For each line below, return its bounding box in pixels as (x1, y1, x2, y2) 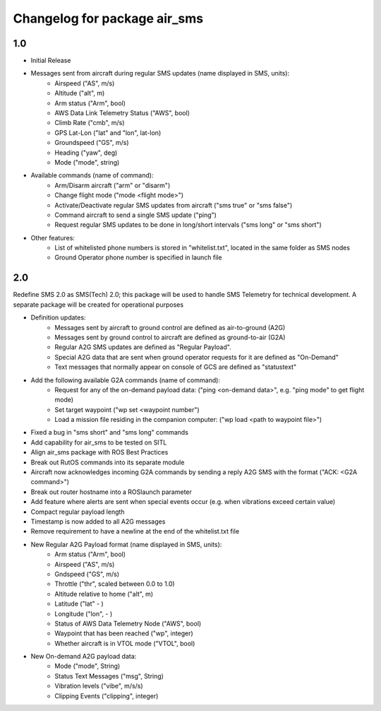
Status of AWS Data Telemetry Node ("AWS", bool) (54, 619, 202, 628)
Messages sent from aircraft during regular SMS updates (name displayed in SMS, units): (30, 69, 289, 78)
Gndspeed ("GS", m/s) (54, 570, 120, 578)
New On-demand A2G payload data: (30, 652, 137, 661)
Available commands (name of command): (30, 171, 154, 180)
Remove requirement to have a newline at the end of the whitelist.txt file (30, 527, 240, 536)
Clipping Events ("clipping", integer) (54, 691, 159, 700)
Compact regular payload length (30, 507, 125, 516)
